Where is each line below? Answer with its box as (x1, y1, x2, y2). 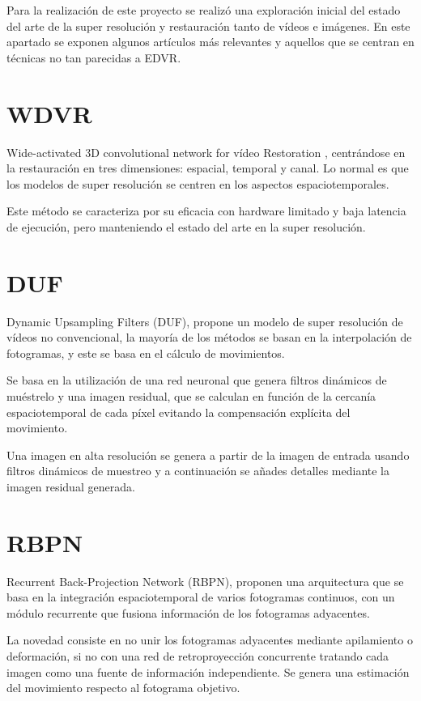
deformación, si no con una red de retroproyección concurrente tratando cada (6, 648, 389, 665)
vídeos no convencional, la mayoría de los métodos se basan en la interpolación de (6, 329, 412, 346)
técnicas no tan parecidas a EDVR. (6, 49, 181, 66)
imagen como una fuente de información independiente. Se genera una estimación (6, 663, 410, 680)
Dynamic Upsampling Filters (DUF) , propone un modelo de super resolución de (6, 312, 403, 329)
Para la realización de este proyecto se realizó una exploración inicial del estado (6, 2, 401, 18)
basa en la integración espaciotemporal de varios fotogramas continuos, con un (6, 588, 395, 605)
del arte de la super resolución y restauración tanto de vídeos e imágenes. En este (6, 17, 410, 34)
